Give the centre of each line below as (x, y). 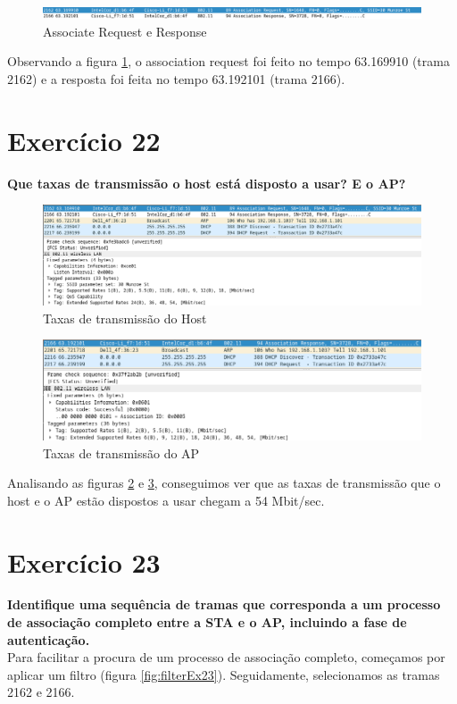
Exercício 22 (84, 140)
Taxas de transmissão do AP (121, 453)
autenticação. (49, 639)
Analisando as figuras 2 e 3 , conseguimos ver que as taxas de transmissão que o (224, 483)
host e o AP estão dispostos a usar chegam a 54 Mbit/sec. (166, 500)
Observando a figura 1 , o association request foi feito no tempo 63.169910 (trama (228, 61)
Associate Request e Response (125, 31)
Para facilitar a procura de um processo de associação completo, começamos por (226, 657)
